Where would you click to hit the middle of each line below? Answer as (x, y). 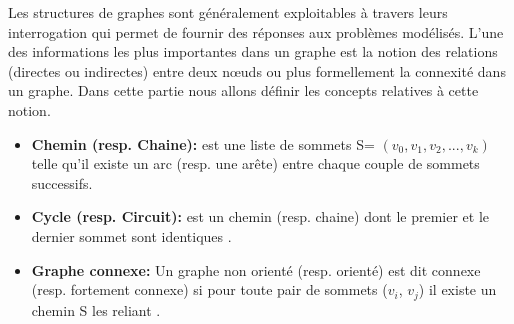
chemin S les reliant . (96, 309)
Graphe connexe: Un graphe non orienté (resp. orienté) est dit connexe (256, 269)
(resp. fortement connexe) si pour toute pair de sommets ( (209, 289)
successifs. (62, 182)
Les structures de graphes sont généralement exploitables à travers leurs (228, 12)
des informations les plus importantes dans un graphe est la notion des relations (253, 51)
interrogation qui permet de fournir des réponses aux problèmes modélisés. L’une (256, 31)
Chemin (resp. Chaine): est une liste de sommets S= (203, 143)
